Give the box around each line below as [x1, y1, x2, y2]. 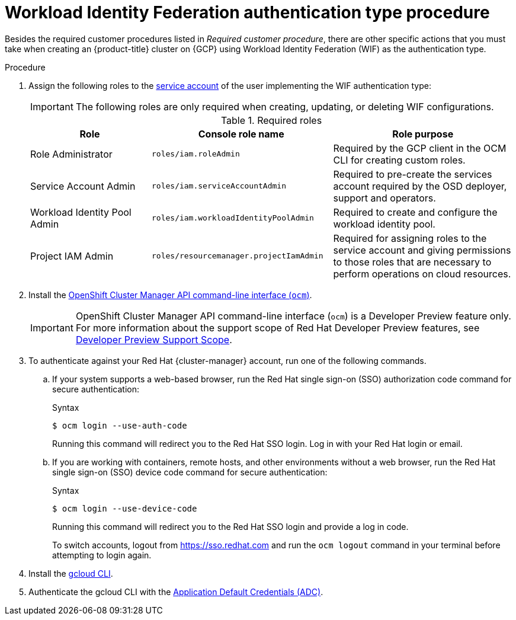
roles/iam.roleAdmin [152, 149, 240, 159]
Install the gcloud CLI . [28, 568, 113, 579]
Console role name [198, 127, 284, 140]
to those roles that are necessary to [333, 255, 492, 268]
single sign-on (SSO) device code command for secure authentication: [52, 466, 328, 477]
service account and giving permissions [333, 244, 511, 256]
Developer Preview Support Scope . [75, 333, 232, 346]
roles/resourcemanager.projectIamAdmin [152, 251, 323, 261]
